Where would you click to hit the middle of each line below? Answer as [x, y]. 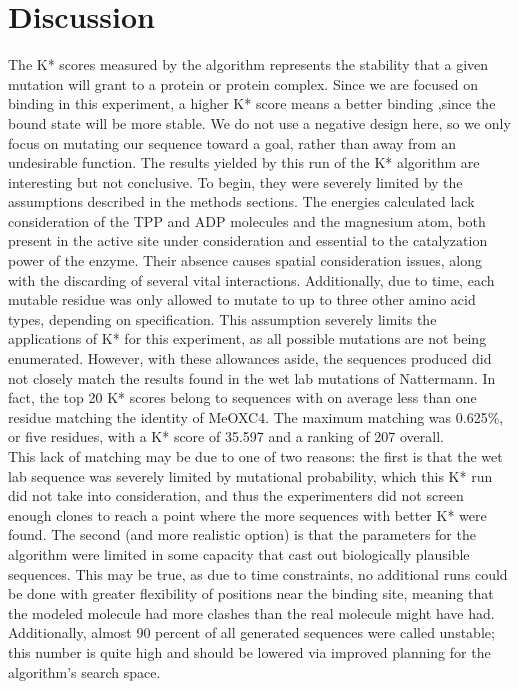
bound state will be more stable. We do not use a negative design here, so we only [259, 122]
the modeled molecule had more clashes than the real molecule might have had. [251, 612]
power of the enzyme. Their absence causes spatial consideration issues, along [245, 260]
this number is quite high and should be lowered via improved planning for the [249, 651]
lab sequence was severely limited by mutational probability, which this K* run [250, 475]
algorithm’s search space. [84, 671]
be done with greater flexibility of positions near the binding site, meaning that [251, 593]
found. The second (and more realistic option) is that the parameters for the [242, 534]
